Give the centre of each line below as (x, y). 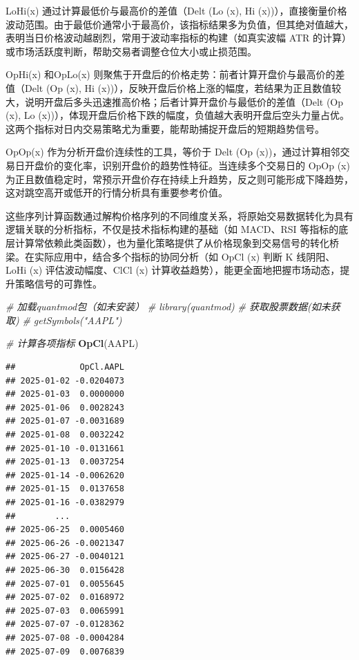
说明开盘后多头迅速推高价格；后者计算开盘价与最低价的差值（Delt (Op (184, 101)
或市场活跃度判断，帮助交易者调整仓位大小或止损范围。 (131, 51)
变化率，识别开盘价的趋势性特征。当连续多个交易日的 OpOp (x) (206, 165)
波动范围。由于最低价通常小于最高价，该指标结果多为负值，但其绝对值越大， (179, 24)
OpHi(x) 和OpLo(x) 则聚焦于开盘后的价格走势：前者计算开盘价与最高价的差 (175, 74)
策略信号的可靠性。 (58, 283)
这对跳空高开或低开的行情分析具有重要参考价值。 (117, 192)
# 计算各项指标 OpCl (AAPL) (72, 343)
